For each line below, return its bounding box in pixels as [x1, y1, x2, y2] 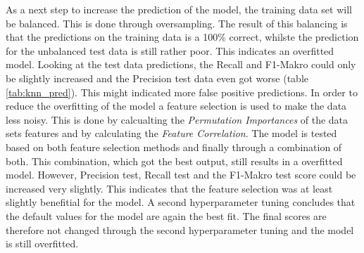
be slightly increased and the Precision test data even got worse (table [6, 70, 308, 85]
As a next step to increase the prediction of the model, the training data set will [6, 2, 352, 16]
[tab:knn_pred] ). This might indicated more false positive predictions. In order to [6, 84, 358, 99]
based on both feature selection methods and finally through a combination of [6, 139, 342, 154]
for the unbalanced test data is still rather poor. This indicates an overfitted [6, 43, 334, 58]
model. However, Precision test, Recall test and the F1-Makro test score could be [6, 167, 356, 182]
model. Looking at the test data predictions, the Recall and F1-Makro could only [6, 57, 356, 72]
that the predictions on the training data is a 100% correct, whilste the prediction [6, 30, 359, 44]
